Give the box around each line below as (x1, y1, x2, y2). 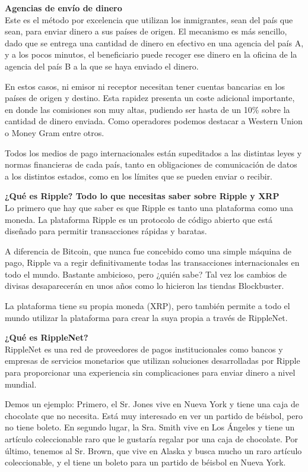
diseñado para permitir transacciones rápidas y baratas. (5, 225, 207, 237)
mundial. (5, 377, 37, 390)
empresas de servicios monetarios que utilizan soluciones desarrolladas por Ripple (5, 354, 300, 367)
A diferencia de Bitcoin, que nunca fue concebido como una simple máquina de (5, 244, 291, 257)
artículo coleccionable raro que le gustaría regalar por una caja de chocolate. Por (5, 433, 299, 445)
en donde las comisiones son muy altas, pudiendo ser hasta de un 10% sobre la (5, 103, 290, 115)
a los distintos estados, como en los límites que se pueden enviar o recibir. (5, 169, 273, 182)
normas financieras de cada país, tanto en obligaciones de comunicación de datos (5, 158, 297, 171)
